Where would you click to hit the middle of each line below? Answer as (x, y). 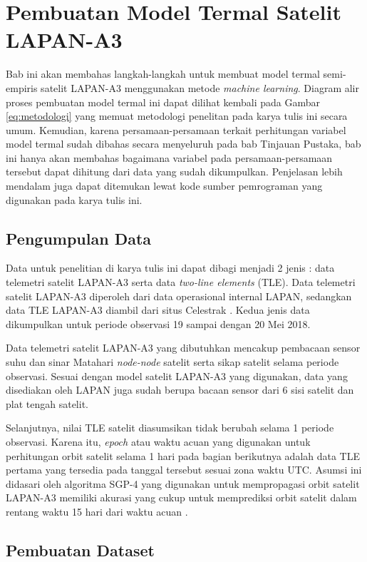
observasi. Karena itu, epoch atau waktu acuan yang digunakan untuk (158, 441)
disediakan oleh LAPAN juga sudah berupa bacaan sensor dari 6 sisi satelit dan (180, 390)
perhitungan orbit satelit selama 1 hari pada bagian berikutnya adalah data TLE (183, 455)
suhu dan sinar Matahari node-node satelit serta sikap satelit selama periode (172, 362)
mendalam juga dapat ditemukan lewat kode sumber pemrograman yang (164, 186)
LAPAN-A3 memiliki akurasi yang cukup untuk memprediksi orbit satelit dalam (181, 497)
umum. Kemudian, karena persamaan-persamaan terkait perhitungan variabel (176, 129)
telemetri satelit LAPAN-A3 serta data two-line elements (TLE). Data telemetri (181, 282)
